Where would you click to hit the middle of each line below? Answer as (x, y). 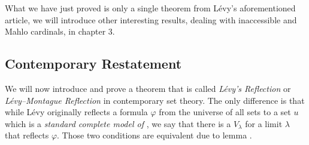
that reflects (27, 135)
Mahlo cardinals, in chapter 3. (60, 31)
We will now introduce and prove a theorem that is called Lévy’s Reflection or (148, 88)
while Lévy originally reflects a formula (76, 112)
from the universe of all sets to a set (225, 112)
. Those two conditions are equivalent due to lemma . (154, 135)
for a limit (264, 123)
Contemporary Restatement (93, 64)
